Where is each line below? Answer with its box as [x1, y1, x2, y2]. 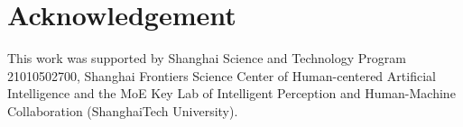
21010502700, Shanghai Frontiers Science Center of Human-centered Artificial [7, 66, 436, 85]
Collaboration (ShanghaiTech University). [7, 101, 238, 120]
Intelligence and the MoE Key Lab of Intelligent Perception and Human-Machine [7, 84, 456, 103]
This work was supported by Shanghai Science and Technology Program [7, 49, 406, 68]
